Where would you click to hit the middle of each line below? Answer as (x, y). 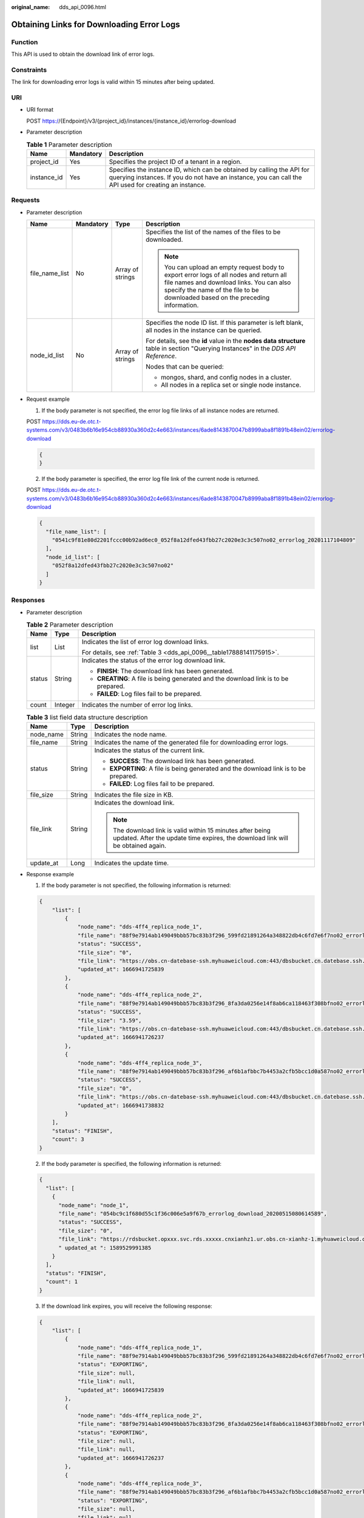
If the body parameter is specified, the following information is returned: (131, 1163)
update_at (44, 863)
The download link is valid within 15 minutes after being (192, 830)
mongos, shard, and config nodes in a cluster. (226, 378)
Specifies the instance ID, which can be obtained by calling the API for (209, 169)
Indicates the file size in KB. (134, 794)
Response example (50, 874)
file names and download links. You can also (227, 282)
